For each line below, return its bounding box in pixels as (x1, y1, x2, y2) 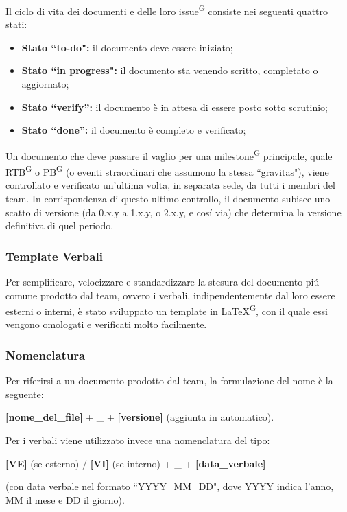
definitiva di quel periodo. (5, 218, 114, 233)
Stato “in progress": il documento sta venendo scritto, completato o (21, 63, 318, 78)
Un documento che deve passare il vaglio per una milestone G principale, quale (5, 146, 333, 163)
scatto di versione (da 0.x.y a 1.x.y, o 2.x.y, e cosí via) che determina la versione (5, 205, 342, 219)
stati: (5, 17, 27, 32)
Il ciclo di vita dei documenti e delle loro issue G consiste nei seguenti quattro (5, 2, 328, 18)
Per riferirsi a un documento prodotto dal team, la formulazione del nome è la (5, 373, 333, 388)
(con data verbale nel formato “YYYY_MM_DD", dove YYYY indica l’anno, (5, 479, 334, 493)
